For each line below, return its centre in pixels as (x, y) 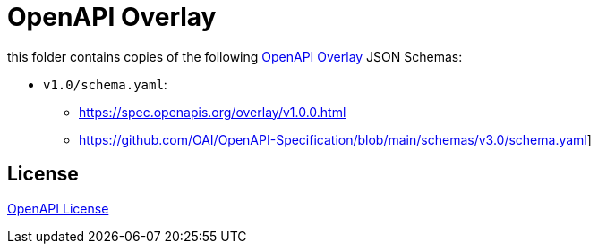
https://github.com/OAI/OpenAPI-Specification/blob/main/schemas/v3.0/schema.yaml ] (335, 139)
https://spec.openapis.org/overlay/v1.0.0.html (213, 112)
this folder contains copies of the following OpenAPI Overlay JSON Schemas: (235, 56)
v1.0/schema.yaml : (105, 84)
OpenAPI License (58, 208)
